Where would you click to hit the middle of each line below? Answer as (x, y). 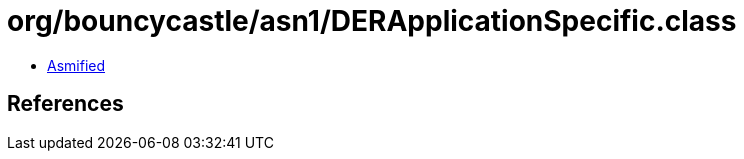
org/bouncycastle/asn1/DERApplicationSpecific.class (372, 21)
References (65, 104)
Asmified (76, 65)
